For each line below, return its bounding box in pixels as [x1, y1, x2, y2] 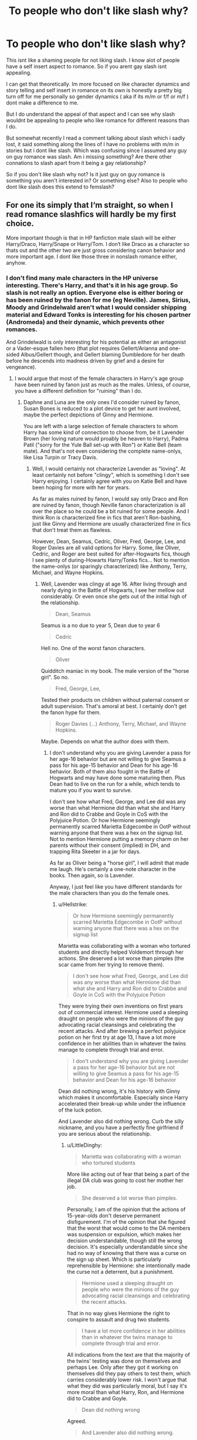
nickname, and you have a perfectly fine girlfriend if [58, 1124, 184, 1131]
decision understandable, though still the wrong [67, 1237, 183, 1244]
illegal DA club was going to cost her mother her [67, 1177, 184, 1184]
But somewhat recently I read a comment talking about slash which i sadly [6, 134, 186, 142]
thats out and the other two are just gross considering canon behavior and [6, 247, 186, 254]
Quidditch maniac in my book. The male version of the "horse [40, 668, 189, 675]
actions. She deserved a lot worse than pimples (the [58, 955, 185, 962]
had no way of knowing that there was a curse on [67, 1250, 186, 1257]
